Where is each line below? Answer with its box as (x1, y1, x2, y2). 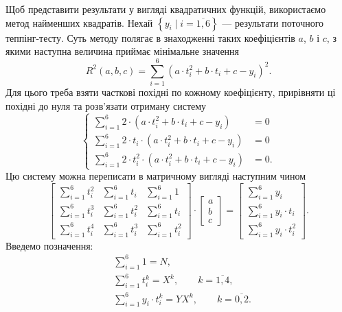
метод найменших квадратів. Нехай (5, 15, 153, 29)
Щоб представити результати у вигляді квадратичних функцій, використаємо (5, 2, 326, 16)
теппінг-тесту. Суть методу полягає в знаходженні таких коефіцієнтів (5, 30, 295, 45)
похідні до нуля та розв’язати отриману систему (5, 98, 207, 112)
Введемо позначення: (5, 238, 93, 252)
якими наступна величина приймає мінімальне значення (5, 44, 240, 58)
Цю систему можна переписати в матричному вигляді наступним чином (5, 169, 306, 183)
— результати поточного (222, 15, 324, 29)
